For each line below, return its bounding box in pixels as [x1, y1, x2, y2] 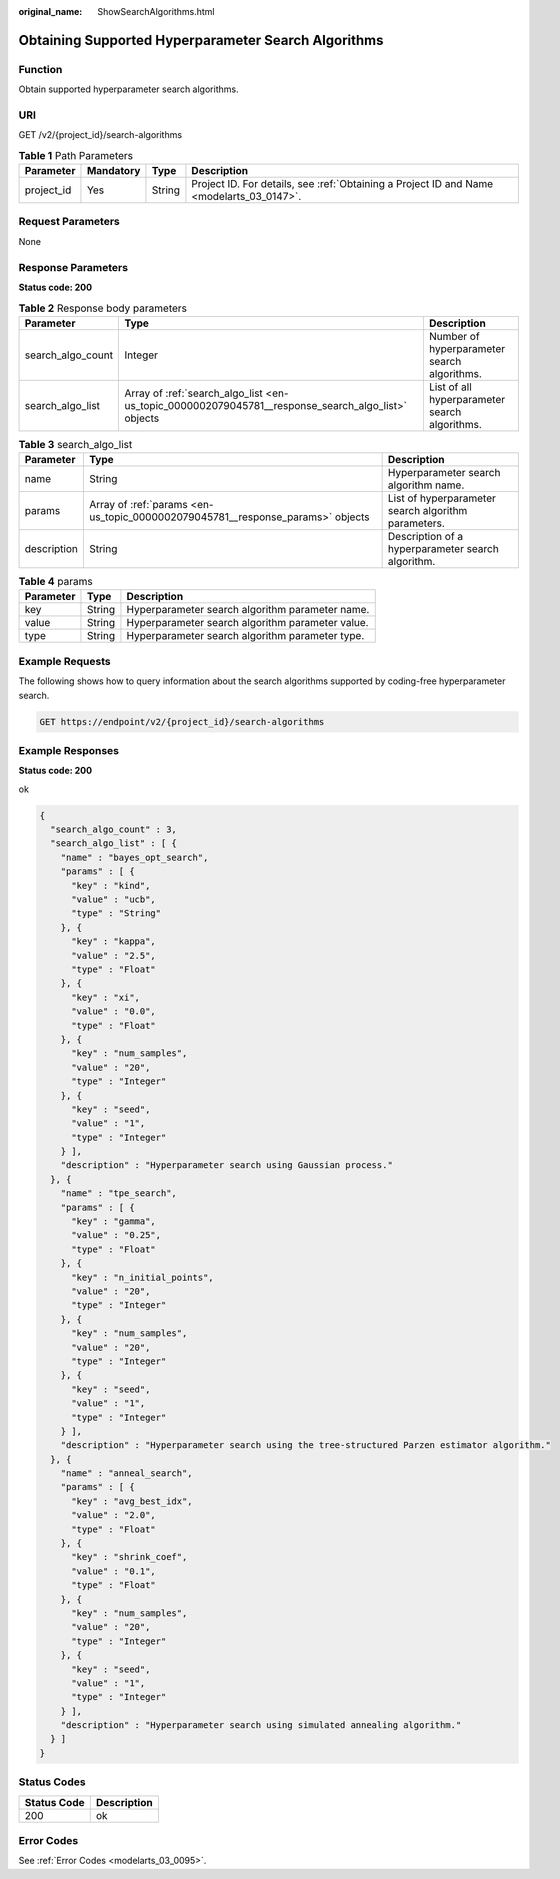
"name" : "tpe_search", [60, 1188, 177, 1199]
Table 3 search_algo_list [18, 437, 133, 451]
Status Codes [18, 1775, 86, 1789]
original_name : [18, 6, 83, 17]
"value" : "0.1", [71, 1565, 157, 1577]
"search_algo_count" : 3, [50, 824, 177, 835]
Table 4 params [18, 575, 94, 589]
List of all [428, 380, 472, 394]
